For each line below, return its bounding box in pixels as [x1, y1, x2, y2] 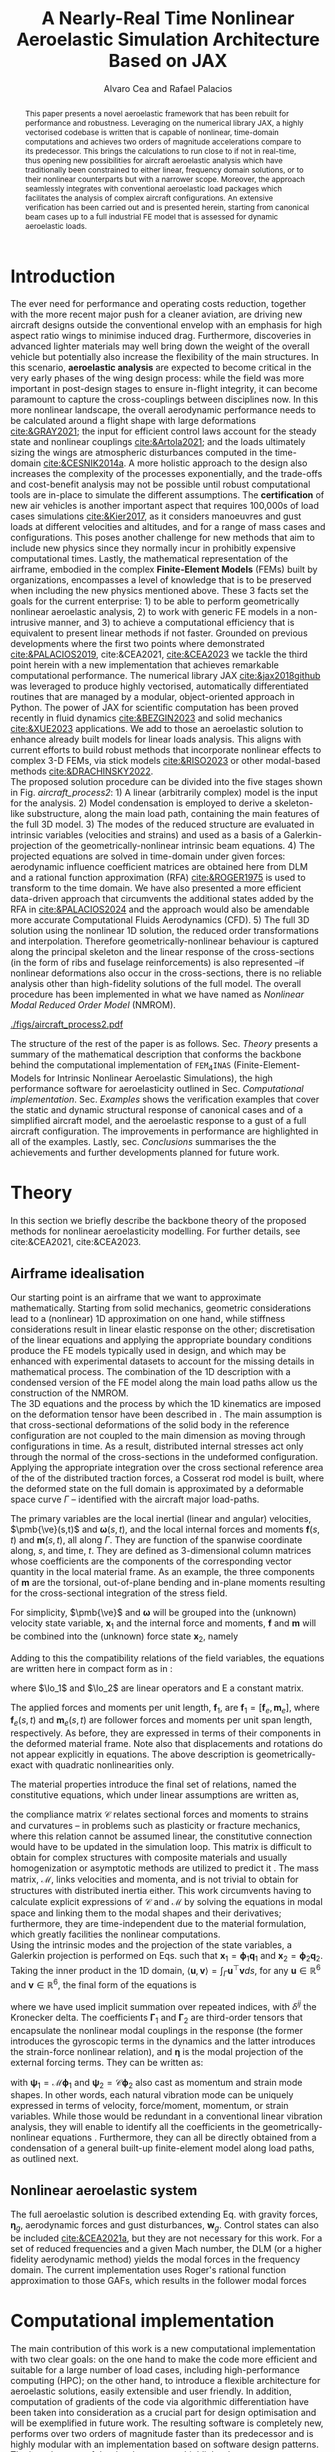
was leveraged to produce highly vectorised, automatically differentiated [10, 680, 309, 692]
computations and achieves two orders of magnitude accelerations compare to [24, 136, 302, 147]
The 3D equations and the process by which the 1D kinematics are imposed [10, 1398, 322, 1410]
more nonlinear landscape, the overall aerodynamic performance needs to [10, 404, 317, 416]
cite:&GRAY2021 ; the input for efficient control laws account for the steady [10, 425, 317, 437]
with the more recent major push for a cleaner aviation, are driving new [10, 308, 303, 321]
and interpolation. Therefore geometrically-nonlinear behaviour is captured [10, 935, 319, 947]
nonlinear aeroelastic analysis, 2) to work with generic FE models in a [10, 606, 296, 618]
